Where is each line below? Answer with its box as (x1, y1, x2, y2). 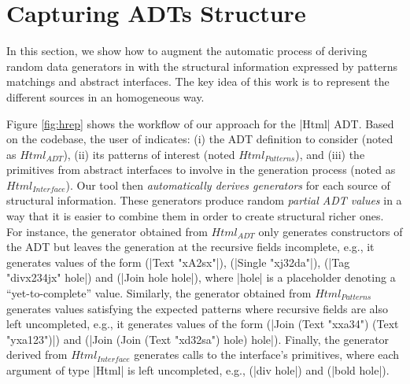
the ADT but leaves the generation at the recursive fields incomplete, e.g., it (6, 238, 375, 255)
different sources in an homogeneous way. (6, 88, 205, 105)
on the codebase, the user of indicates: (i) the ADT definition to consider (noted (6, 131, 393, 147)
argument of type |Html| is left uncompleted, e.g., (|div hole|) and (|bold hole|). (6, 362, 390, 378)
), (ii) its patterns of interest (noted (63, 146, 235, 162)
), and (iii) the (295, 146, 365, 162)
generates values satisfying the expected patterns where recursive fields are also (6, 300, 388, 316)
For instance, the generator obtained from (6, 223, 208, 239)
